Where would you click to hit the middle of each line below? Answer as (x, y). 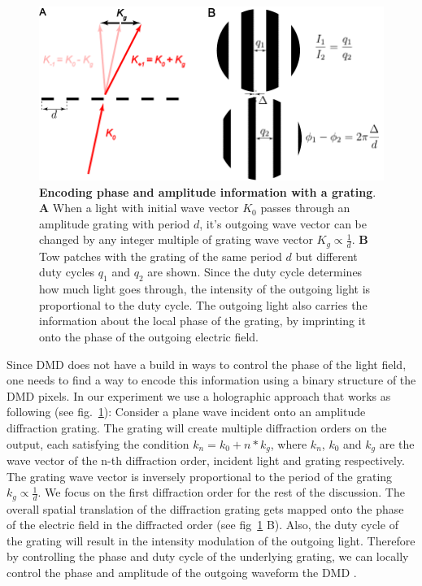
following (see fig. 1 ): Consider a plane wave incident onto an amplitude (186, 412)
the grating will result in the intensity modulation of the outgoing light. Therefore (211, 540)
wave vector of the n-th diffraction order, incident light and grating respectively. (206, 460)
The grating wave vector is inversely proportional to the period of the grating (200, 476)
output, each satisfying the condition (98, 443)
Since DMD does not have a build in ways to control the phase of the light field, (207, 364)
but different (326, 256)
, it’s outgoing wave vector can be (283, 223)
